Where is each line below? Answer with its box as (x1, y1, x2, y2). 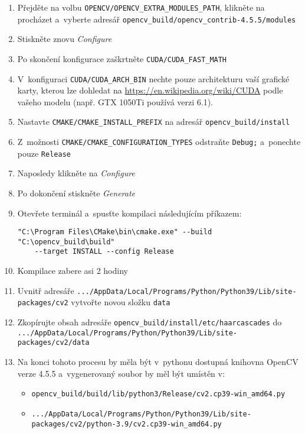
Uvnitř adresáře (17, 284, 74, 296)
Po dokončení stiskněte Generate (17, 186, 136, 199)
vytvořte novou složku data (71, 296, 170, 308)
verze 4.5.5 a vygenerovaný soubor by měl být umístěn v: (17, 367, 225, 379)
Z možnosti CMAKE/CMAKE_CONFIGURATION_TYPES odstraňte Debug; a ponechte (17, 135, 301, 148)
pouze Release (17, 147, 71, 159)
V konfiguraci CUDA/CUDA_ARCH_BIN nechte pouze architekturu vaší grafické (17, 72, 290, 85)
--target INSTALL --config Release (34, 247, 174, 256)
